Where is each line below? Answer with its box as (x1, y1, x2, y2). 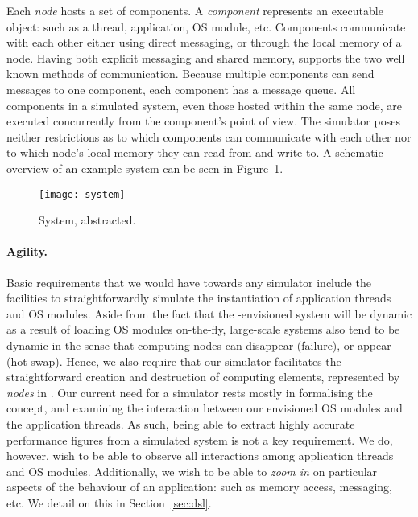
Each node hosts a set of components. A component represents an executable (6, 2, 383, 18)
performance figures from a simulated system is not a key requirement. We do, (6, 431, 393, 448)
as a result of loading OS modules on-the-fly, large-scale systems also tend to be (6, 321, 400, 338)
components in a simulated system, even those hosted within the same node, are (6, 96, 402, 113)
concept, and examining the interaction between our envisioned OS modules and (6, 400, 403, 416)
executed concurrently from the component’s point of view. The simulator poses (6, 113, 400, 129)
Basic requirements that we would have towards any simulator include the (6, 273, 371, 290)
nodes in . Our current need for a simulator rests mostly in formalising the (6, 384, 373, 400)
